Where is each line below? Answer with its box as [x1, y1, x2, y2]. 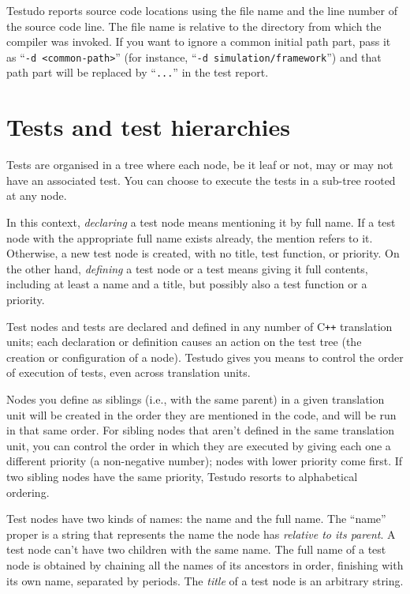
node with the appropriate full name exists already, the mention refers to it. [6, 229, 373, 246]
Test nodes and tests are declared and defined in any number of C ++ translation [6, 318, 393, 334]
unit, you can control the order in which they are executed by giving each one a [6, 437, 391, 453]
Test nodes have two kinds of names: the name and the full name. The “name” [6, 510, 386, 527]
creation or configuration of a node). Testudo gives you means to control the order [6, 348, 404, 365]
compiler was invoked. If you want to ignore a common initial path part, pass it [6, 33, 391, 50]
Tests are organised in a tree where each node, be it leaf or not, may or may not [6, 156, 393, 173]
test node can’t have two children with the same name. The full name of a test [6, 541, 386, 558]
